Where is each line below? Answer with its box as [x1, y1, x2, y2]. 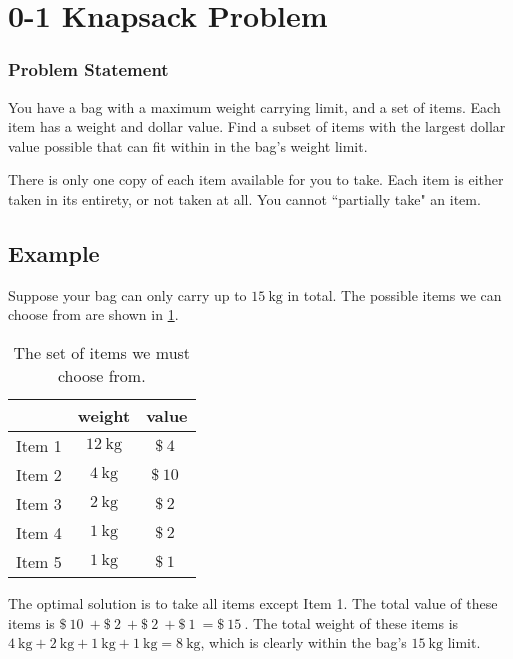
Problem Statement [8, 57, 169, 82]
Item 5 [16, 549, 62, 573]
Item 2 [16, 462, 62, 486]
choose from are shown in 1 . [8, 304, 179, 325]
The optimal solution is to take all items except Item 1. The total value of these [8, 592, 498, 613]
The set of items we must [13, 340, 191, 364]
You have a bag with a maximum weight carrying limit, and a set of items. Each [8, 96, 501, 117]
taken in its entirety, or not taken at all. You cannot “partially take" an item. [8, 188, 481, 209]
